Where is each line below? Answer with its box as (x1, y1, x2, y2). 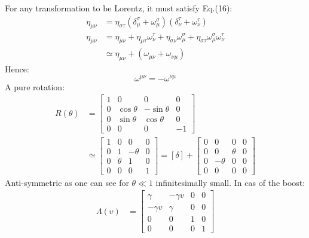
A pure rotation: (5, 80, 65, 93)
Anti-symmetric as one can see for (5, 176, 129, 188)
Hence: (5, 63, 29, 75)
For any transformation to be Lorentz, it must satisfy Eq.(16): (5, 2, 232, 14)
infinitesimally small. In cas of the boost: (155, 176, 305, 188)
